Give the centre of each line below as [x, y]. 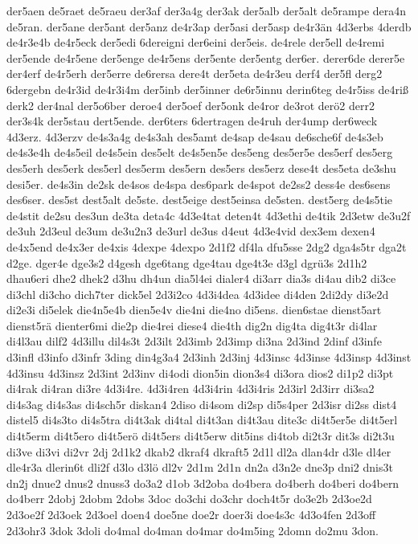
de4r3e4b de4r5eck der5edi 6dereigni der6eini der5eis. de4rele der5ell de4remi [196, 42]
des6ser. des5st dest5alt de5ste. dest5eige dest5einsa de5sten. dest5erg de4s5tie [200, 200]
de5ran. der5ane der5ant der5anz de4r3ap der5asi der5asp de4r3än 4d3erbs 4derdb [209, 26]
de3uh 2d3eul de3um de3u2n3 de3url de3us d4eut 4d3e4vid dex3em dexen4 [191, 231]
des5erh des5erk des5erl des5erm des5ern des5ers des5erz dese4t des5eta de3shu [201, 168]
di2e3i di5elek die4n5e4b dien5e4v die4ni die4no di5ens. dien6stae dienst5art [194, 310]
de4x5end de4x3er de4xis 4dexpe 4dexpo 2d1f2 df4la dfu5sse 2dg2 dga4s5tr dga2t [207, 246]
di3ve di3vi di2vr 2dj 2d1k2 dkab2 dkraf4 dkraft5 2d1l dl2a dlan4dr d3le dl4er [199, 451]
